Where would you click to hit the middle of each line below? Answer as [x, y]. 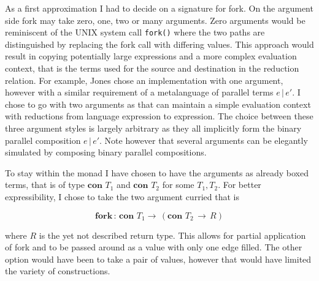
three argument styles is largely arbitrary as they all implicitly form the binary [153, 128]
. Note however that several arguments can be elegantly [204, 140]
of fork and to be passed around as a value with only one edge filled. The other [154, 247]
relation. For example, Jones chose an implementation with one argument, [144, 80]
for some [178, 185]
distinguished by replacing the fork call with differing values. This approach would [159, 44]
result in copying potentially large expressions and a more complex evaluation [151, 56]
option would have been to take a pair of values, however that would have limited [158, 259]
